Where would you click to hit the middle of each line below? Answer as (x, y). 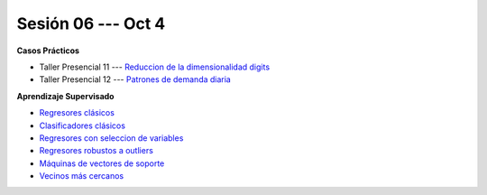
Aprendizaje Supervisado (65, 96)
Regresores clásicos (77, 113)
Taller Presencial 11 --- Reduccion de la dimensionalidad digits (155, 67)
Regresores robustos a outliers (96, 151)
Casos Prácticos (48, 51)
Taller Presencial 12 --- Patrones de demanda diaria (135, 79)
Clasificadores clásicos (83, 125)
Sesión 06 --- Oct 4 (91, 23)
